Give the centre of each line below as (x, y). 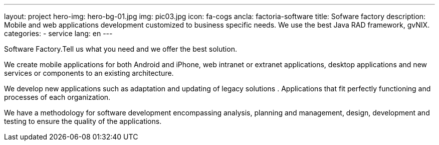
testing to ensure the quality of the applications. (83, 121)
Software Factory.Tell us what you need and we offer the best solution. (121, 49)
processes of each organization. (57, 97)
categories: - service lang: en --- (58, 33)
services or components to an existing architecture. (89, 73)
